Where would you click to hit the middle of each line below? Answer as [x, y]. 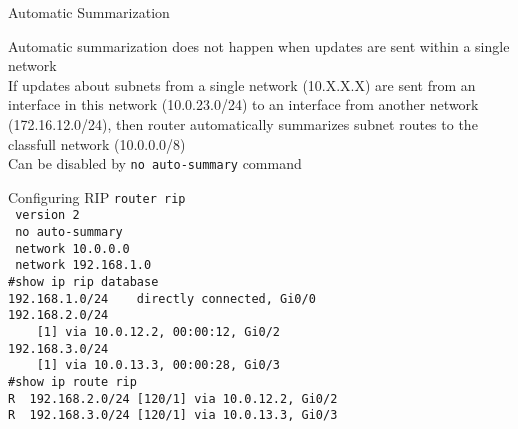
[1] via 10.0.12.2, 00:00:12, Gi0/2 [158, 332]
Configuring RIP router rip [97, 196]
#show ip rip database [83, 282]
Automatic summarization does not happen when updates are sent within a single [259, 45]
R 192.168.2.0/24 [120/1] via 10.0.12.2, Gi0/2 [173, 398]
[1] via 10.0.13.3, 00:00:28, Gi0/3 [158, 365]
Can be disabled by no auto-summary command [155, 163]
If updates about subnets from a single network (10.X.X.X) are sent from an [242, 84]
